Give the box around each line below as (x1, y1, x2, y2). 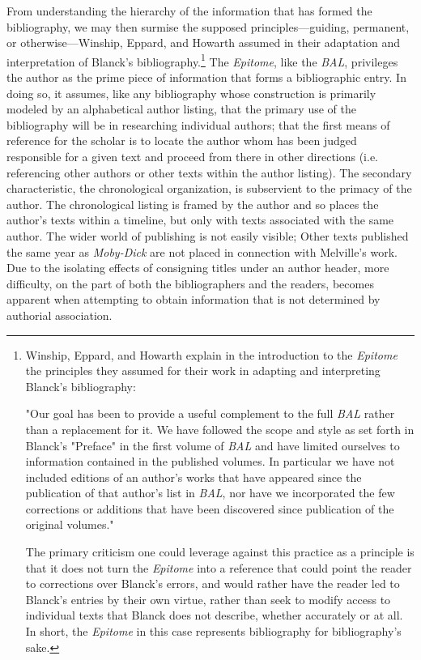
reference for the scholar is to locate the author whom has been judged (6, 132, 357, 149)
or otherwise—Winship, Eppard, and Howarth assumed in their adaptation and (6, 34, 401, 51)
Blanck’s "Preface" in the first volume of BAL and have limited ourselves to (25, 436, 400, 453)
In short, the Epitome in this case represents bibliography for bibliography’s (25, 623, 402, 640)
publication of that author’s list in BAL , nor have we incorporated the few (25, 484, 395, 501)
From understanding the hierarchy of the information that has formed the (6, 2, 372, 19)
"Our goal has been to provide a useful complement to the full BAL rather (25, 405, 395, 422)
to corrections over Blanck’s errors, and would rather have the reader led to (25, 575, 400, 592)
